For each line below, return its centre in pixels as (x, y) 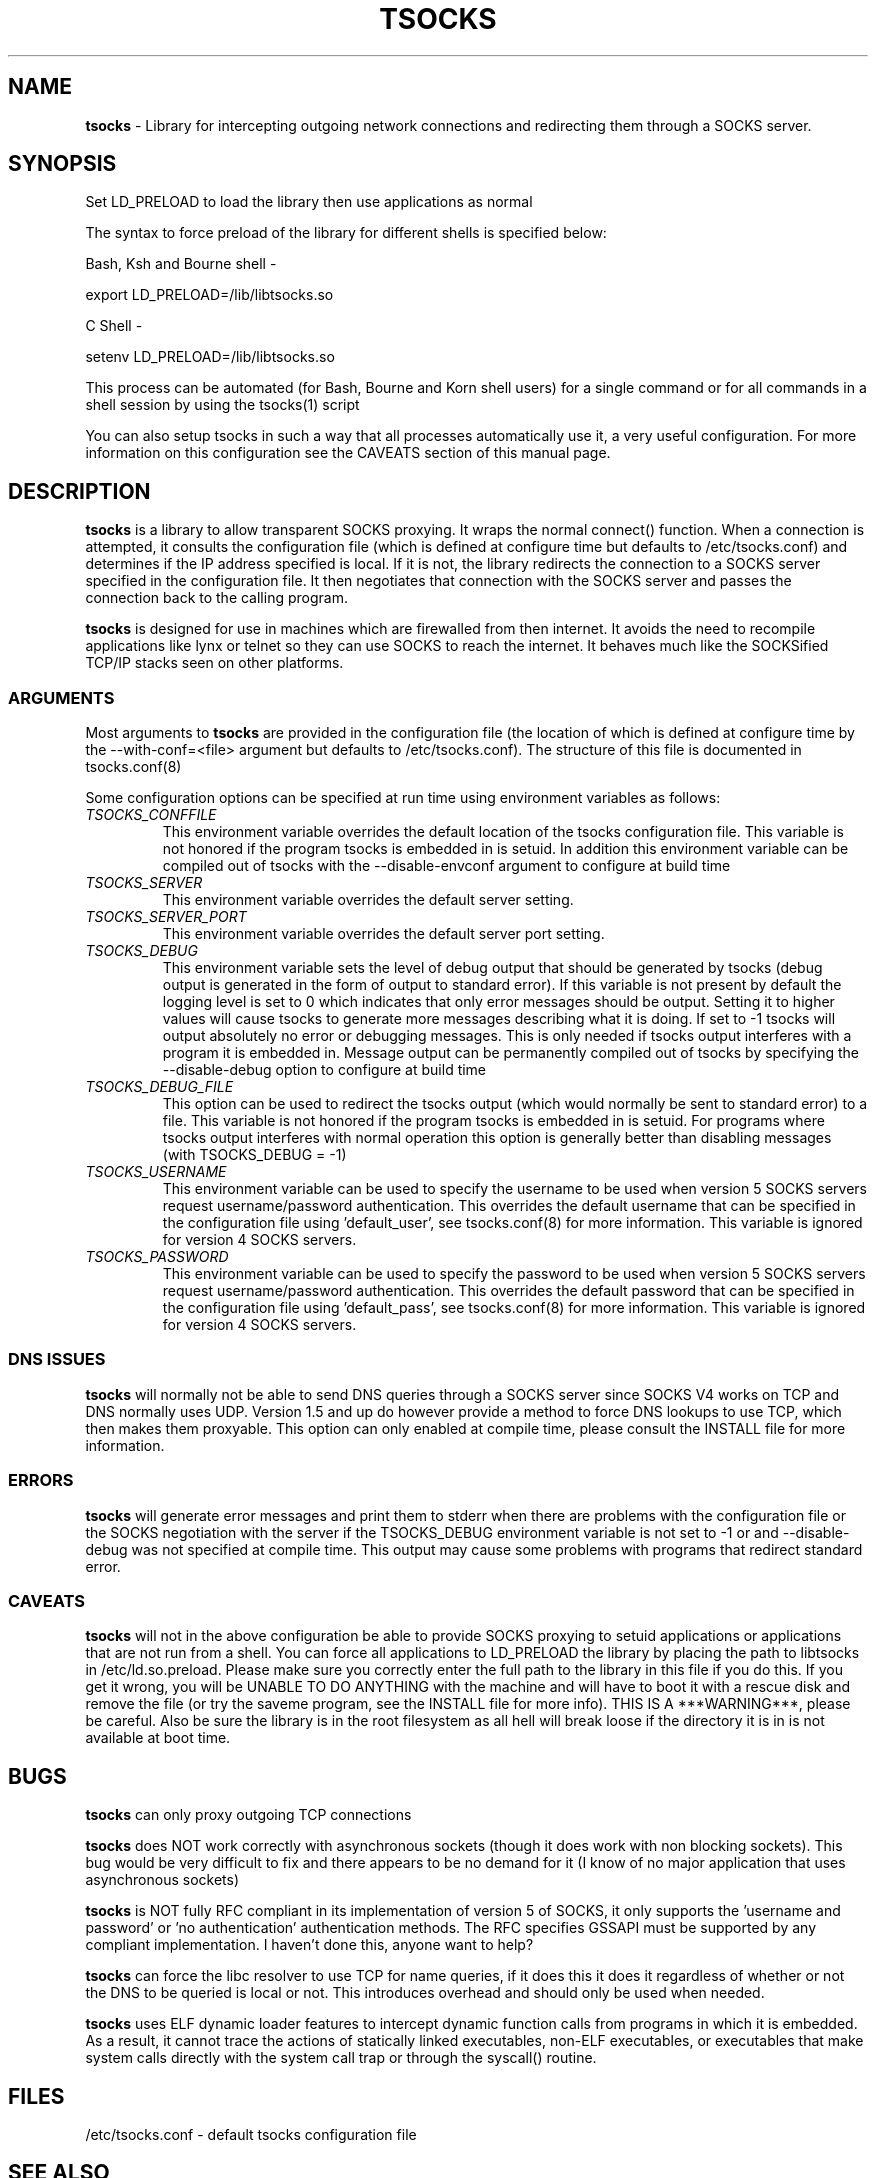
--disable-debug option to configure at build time (324, 1070)
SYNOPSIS (62, 164)
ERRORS (41, 1480)
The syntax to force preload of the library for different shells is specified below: (346, 233)
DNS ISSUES (57, 1359)
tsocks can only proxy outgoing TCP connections (248, 1815)
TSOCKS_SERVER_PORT (166, 917)
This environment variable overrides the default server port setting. (383, 934)
